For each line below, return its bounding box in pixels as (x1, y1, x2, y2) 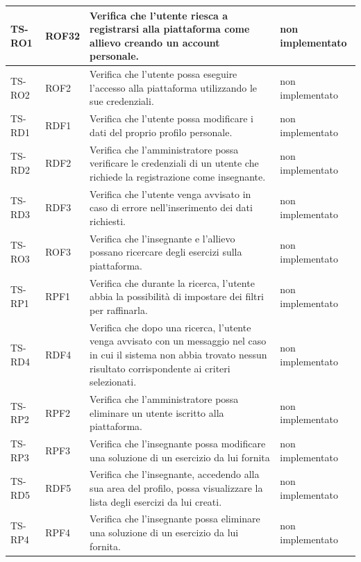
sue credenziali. (90, 94, 154, 108)
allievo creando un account (90, 35, 220, 49)
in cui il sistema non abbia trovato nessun (90, 347, 267, 361)
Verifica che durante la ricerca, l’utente (90, 275, 255, 290)
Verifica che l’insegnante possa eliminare (90, 511, 260, 526)
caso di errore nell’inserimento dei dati (90, 200, 253, 215)
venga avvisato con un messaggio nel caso (90, 333, 267, 348)
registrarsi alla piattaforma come (90, 22, 250, 36)
